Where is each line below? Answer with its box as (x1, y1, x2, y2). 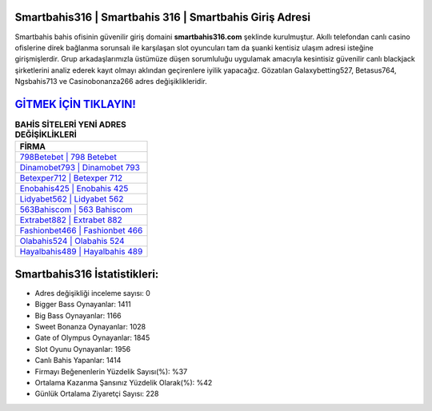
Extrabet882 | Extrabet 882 (19, 214, 123, 225)
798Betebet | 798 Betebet (19, 152, 118, 163)
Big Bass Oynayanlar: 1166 (34, 310, 122, 320)
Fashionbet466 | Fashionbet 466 (19, 225, 143, 236)
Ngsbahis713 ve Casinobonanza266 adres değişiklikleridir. (14, 77, 207, 86)
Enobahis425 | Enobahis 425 (19, 183, 129, 194)
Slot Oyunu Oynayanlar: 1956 (34, 344, 131, 353)
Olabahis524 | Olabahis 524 (19, 236, 125, 247)
